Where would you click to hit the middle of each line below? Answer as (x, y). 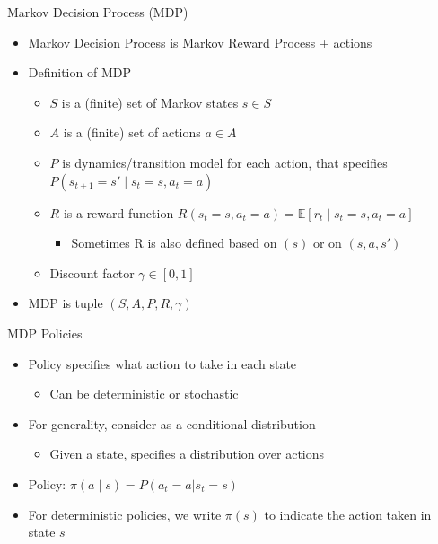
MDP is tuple (66, 303)
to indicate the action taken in (348, 514)
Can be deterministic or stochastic (144, 394)
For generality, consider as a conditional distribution (172, 423)
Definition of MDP (79, 72)
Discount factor (92, 272)
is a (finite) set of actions (132, 132)
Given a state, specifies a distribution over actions (187, 454)
